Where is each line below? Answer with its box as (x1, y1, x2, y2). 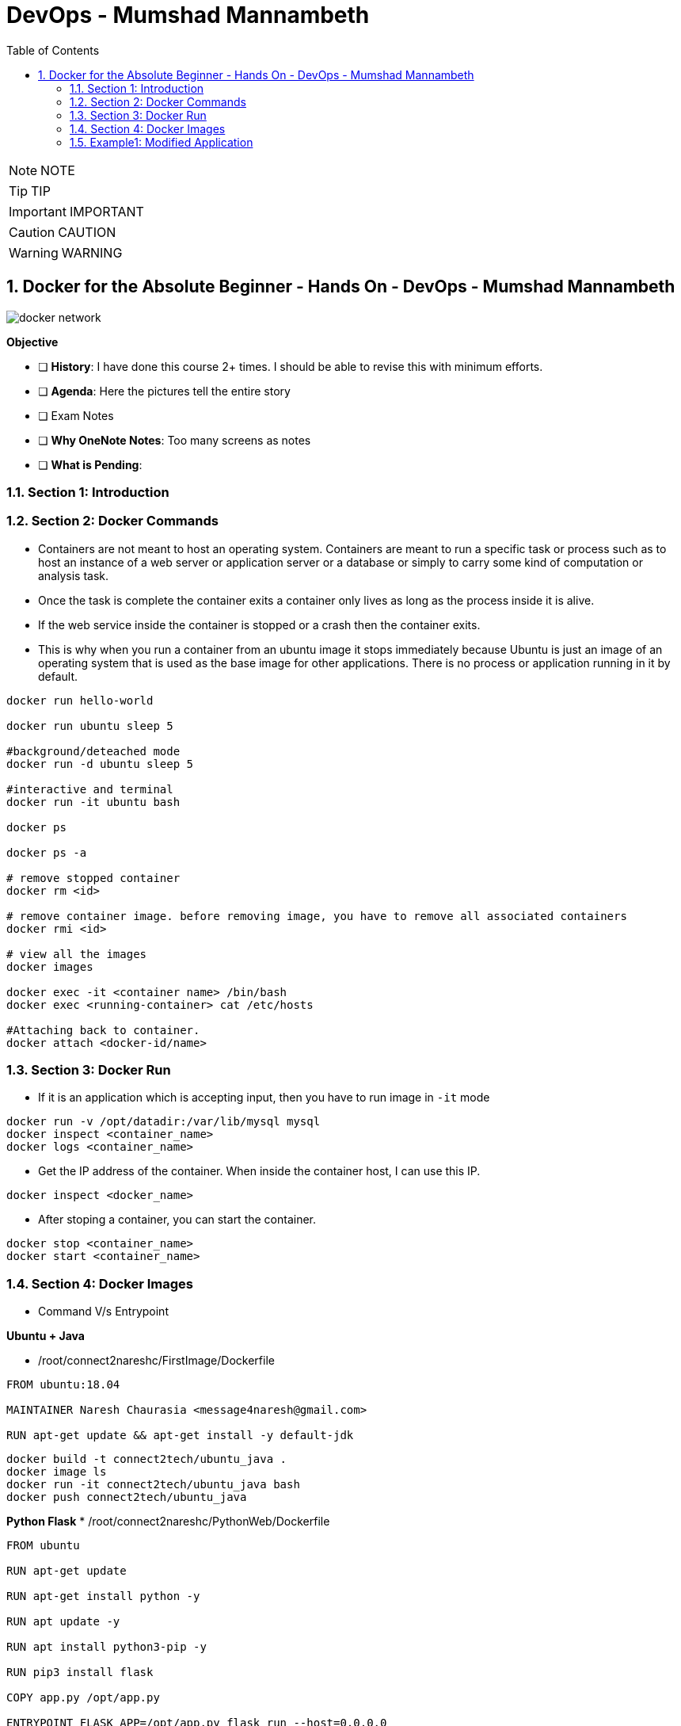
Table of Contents (6, 43, 100, 57)
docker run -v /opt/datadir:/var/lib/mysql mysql (6, 1115, 321, 1128)
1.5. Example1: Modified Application (70, 135, 253, 149)
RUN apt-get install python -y (6, 1590, 200, 1603)
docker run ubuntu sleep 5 (6, 719, 173, 732)
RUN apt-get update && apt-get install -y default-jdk (6, 1429, 354, 1442)
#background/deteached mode (6, 744, 181, 758)
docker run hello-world (6, 693, 154, 707)
